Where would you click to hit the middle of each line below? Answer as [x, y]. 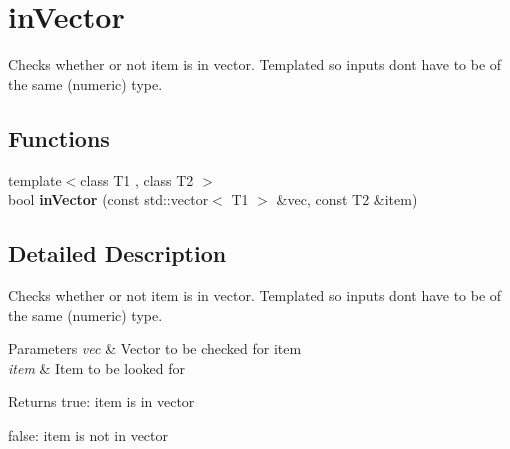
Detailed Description [117, 253]
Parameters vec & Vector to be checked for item [155, 348]
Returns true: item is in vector [101, 401]
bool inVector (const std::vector [108, 199]
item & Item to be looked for [96, 367]
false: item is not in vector [88, 434]
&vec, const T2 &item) [347, 199]
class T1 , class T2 [137, 179]
